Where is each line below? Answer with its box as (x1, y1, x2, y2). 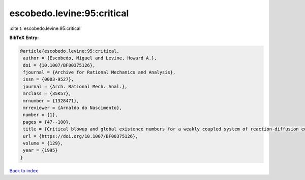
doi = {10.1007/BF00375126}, (23, 62, 96, 68)
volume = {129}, (23, 140, 64, 146)
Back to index (9, 167, 38, 173)
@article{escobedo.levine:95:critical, (20, 48, 119, 54)
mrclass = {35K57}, (23, 91, 71, 96)
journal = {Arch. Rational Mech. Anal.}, (23, 84, 128, 89)
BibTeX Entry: (9, 34, 39, 41)
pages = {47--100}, (23, 119, 71, 125)
